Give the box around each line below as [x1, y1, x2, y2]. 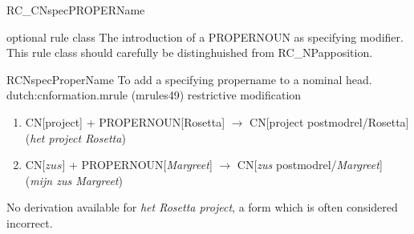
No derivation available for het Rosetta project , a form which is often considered [6, 199, 398, 216]
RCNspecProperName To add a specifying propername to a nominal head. [6, 71, 372, 87]
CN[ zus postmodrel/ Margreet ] [237, 156, 383, 173]
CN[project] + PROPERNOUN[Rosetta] [25, 113, 225, 130]
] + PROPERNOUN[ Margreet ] [62, 156, 213, 173]
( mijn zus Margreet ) [25, 171, 123, 188]
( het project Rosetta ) [25, 129, 126, 146]
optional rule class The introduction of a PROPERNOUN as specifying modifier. [6, 28, 404, 45]
